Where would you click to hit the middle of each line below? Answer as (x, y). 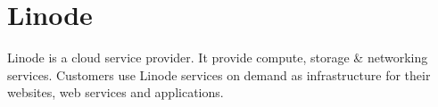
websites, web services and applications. (116, 92)
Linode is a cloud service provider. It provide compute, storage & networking (218, 58)
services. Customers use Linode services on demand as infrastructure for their (219, 74)
